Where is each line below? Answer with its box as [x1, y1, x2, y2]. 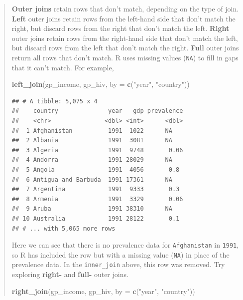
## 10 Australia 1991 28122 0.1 [11, 215, 180, 222]
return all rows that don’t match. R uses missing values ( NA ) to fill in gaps [11, 52, 239, 62]
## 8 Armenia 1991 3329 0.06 [11, 195, 183, 203]
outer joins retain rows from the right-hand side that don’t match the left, [11, 32, 238, 43]
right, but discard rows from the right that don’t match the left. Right [11, 23, 230, 33]
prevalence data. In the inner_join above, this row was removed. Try [11, 259, 225, 270]
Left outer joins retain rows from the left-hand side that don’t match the [11, 13, 236, 23]
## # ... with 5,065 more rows [11, 225, 116, 232]
